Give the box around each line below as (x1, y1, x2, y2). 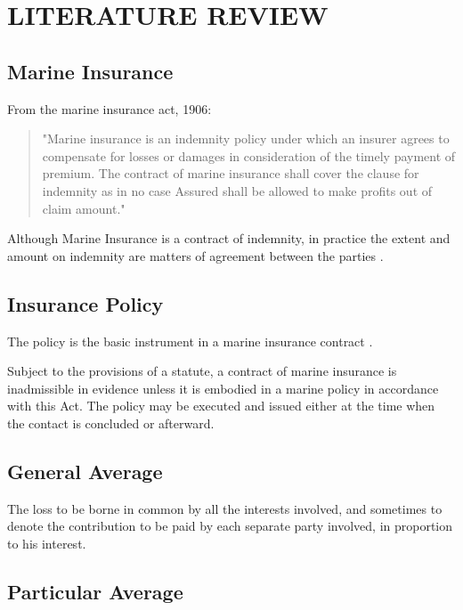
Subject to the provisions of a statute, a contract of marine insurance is (7, 362, 397, 380)
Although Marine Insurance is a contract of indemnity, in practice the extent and (7, 229, 451, 248)
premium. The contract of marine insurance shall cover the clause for (42, 164, 419, 183)
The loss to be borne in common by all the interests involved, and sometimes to (7, 499, 443, 517)
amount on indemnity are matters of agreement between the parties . (7, 246, 384, 264)
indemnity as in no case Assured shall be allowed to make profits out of (42, 181, 433, 199)
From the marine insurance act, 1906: (7, 99, 212, 118)
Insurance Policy (7, 289, 164, 317)
